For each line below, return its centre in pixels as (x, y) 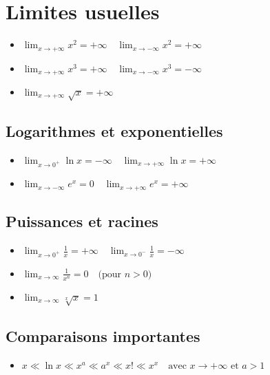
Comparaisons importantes (103, 335)
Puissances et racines (82, 221)
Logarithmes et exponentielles (114, 131)
